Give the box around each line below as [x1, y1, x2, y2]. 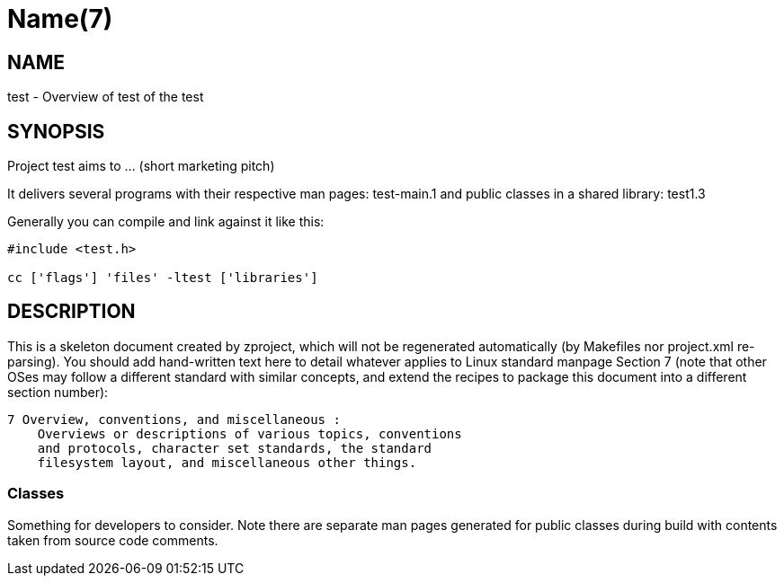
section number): [7, 384, 109, 400]
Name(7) [7, 4, 113, 34]
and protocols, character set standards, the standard [37, 440, 432, 455]
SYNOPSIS [7, 119, 105, 143]
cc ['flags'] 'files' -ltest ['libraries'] [7, 270, 318, 286]
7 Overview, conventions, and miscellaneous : [7, 411, 341, 427]
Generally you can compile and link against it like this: [7, 214, 325, 230]
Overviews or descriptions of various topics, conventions [37, 426, 462, 441]
